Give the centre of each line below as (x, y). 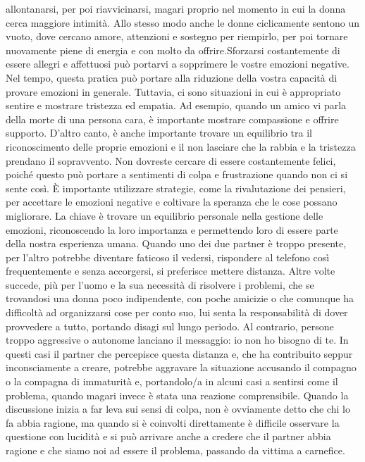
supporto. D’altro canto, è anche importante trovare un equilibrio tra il (159, 133)
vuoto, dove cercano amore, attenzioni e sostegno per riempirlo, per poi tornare (177, 36)
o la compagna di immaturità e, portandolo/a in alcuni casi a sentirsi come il (172, 381)
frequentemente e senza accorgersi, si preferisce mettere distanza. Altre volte (171, 271)
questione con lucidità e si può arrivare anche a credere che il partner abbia (168, 436)
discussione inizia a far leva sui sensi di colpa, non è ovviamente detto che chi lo (178, 409)
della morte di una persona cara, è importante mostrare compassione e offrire (172, 119)
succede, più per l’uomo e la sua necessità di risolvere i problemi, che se (160, 284)
